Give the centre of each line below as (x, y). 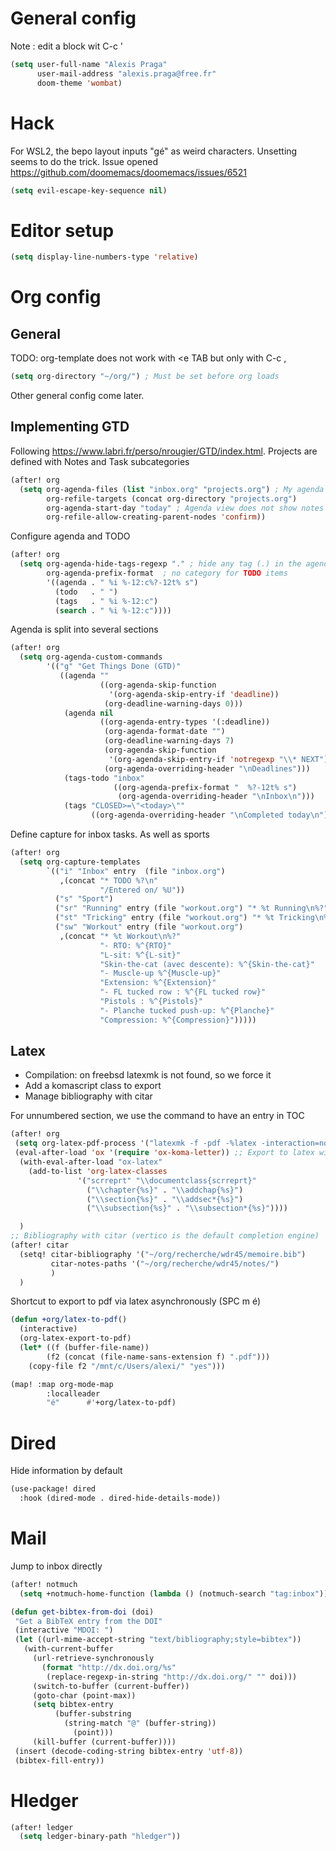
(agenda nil (88, 713)
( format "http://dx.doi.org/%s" (109, 1667)
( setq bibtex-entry (73, 1705)
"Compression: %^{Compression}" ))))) (178, 1020)
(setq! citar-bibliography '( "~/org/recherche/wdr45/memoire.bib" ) (163, 1254)
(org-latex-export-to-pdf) (75, 1338)
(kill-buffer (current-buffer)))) (104, 1742)
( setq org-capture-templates (80, 862)
